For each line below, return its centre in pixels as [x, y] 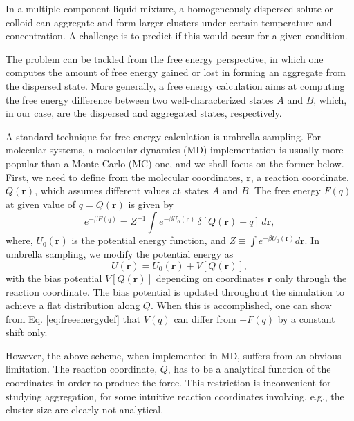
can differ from [205, 318]
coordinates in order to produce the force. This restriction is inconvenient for [168, 383]
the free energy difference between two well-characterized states [140, 99]
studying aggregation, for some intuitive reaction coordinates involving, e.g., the [175, 396]
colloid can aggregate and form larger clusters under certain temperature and [169, 22]
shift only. [27, 332]
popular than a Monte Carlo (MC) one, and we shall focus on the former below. [175, 163]
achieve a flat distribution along [73, 305]
